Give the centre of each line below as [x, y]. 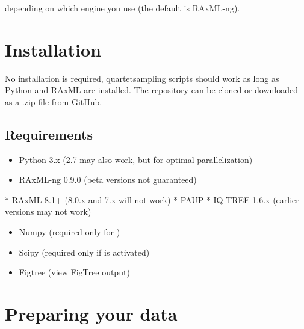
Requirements [49, 134]
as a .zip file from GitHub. [54, 101]
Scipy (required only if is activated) [84, 252]
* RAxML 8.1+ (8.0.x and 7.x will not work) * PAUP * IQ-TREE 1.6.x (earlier [152, 199]
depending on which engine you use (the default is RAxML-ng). [123, 8]
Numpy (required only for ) [70, 232]
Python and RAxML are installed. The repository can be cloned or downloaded [152, 90]
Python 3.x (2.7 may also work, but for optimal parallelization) [136, 159]
